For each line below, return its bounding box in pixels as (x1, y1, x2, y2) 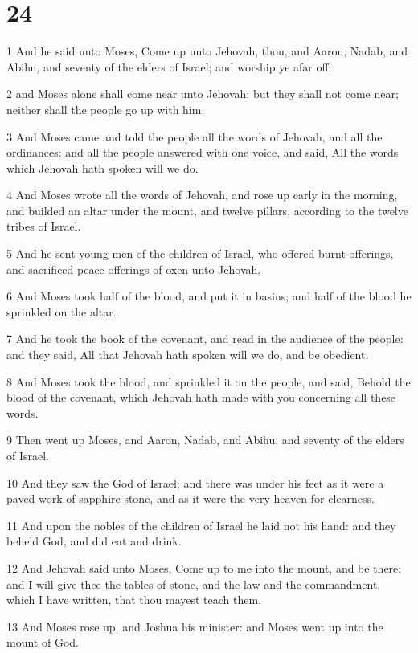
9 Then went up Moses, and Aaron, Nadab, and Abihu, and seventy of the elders (6, 431, 404, 448)
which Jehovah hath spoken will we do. (6, 159, 199, 176)
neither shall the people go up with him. (6, 100, 205, 117)
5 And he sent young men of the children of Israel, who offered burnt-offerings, (6, 245, 394, 262)
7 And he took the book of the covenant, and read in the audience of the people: (6, 330, 404, 347)
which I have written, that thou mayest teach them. (6, 591, 262, 608)
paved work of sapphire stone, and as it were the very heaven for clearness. (6, 490, 375, 507)
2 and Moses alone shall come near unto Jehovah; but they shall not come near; (6, 85, 399, 102)
